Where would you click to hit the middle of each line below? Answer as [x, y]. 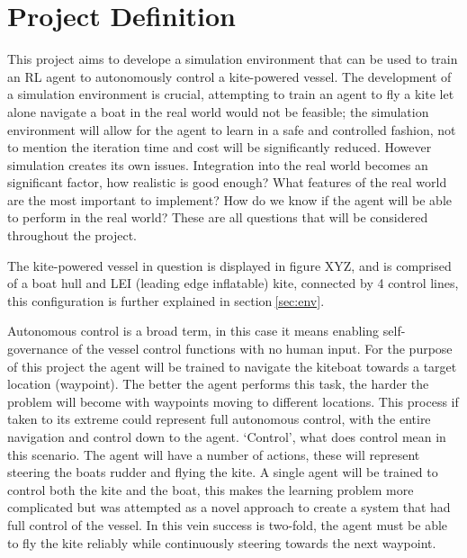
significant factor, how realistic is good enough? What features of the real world [227, 182]
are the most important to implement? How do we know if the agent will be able [229, 199]
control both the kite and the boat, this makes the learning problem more [211, 489]
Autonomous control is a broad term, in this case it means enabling [193, 331]
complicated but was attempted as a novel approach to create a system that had [229, 507]
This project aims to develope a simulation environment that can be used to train [233, 59]
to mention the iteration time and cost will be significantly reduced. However [220, 147]
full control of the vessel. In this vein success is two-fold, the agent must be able [228, 524]
